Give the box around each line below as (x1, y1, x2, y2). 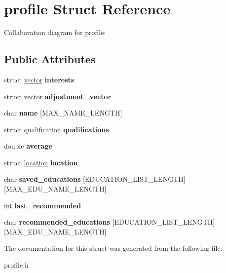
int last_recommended (4, 200, 81, 210)
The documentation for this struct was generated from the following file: (4, 243, 223, 253)
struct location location (4, 157, 78, 167)
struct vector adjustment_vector (4, 91, 112, 101)
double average (4, 141, 52, 151)
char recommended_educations (4, 217, 110, 227)
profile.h (4, 260, 29, 270)
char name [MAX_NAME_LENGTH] (4, 108, 122, 118)
